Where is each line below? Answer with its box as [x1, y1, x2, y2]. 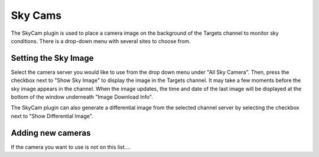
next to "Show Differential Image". [11, 112, 94, 119]
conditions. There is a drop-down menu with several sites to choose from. [11, 37, 191, 44]
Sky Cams [11, 9, 62, 22]
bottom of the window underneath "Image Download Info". [11, 93, 154, 100]
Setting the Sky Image [11, 53, 94, 63]
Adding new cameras [11, 127, 91, 138]
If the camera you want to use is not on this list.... [11, 143, 131, 151]
